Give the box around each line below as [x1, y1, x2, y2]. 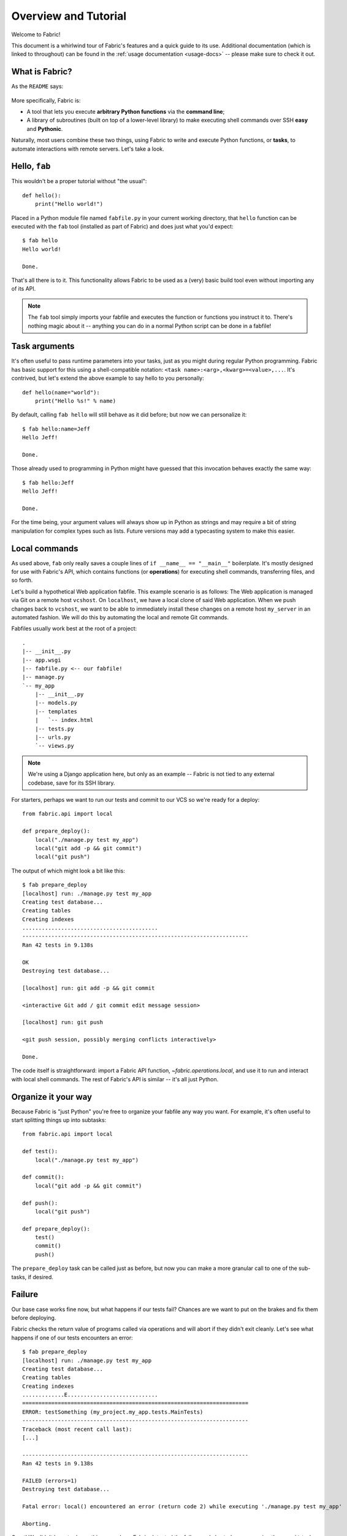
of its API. [11, 285, 36, 292]
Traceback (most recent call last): [22, 1425, 132, 1433]
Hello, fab [11, 161, 51, 171]
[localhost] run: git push [22, 1019, 104, 1026]
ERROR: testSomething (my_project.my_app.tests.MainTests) [22, 1408, 204, 1416]
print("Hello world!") [34, 200, 104, 208]
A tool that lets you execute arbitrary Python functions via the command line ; [26, 108, 225, 116]
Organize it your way [11, 1091, 92, 1102]
